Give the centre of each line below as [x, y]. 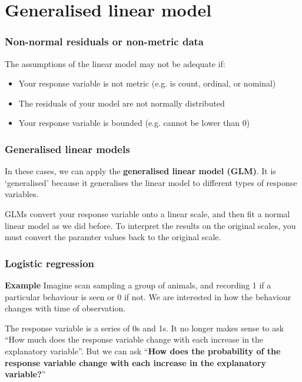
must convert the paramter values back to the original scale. [113, 237]
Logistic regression [50, 263]
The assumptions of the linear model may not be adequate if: [115, 63]
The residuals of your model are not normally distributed [122, 103]
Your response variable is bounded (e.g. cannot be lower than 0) [134, 123]
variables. [22, 194]
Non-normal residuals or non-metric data [104, 41]
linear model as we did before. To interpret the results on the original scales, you [150, 225]
